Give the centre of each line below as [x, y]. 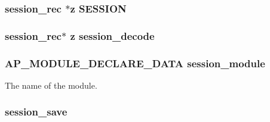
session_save [36, 112]
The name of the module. [51, 85]
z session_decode [112, 35]
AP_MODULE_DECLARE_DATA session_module [135, 63]
